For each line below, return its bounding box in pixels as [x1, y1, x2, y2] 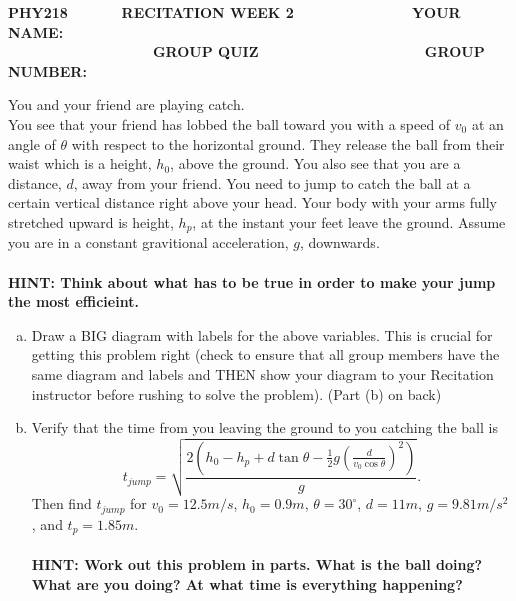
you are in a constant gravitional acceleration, [8, 232, 289, 253]
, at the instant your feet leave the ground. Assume [192, 211, 506, 232]
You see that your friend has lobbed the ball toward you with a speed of [8, 113, 451, 134]
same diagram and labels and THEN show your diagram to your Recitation [31, 363, 494, 384]
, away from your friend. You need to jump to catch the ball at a [73, 172, 471, 193]
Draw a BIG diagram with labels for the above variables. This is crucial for [31, 324, 493, 345]
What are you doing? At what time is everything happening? [31, 573, 463, 594]
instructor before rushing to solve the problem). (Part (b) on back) [31, 383, 442, 404]
